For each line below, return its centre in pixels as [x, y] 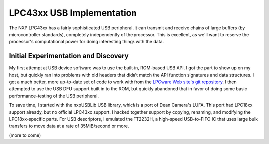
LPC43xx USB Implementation [73, 13]
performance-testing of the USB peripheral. [54, 96]
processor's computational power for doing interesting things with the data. [87, 42]
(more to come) [25, 135]
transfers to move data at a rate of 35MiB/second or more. [69, 126]
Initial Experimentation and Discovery [69, 56]
